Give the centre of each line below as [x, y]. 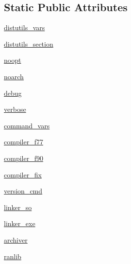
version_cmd [23, 191]
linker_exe [20, 223]
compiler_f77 [24, 142]
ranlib [13, 256]
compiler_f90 [24, 158]
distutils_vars [25, 27]
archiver [16, 239]
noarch [14, 76]
